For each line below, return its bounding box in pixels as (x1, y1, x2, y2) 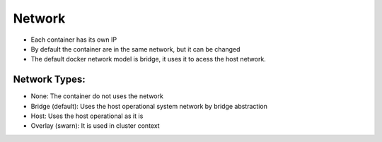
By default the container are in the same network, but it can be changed (30, 45, 241, 53)
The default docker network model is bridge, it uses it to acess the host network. (30, 55, 267, 64)
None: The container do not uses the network (30, 92, 164, 100)
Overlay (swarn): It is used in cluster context (30, 122, 160, 130)
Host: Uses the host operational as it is (30, 112, 144, 120)
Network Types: (13, 73, 86, 85)
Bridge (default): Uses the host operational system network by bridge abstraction (30, 102, 268, 110)
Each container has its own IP (30, 35, 117, 44)
